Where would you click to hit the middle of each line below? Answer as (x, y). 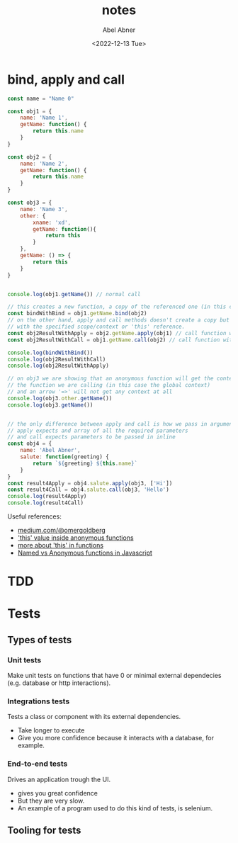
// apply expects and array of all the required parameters (98, 431)
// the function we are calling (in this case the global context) (109, 385)
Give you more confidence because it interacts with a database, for (116, 738)
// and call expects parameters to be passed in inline (91, 437)
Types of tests (40, 640)
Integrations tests (39, 701)
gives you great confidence (57, 793)
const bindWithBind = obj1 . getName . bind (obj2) (77, 314)
